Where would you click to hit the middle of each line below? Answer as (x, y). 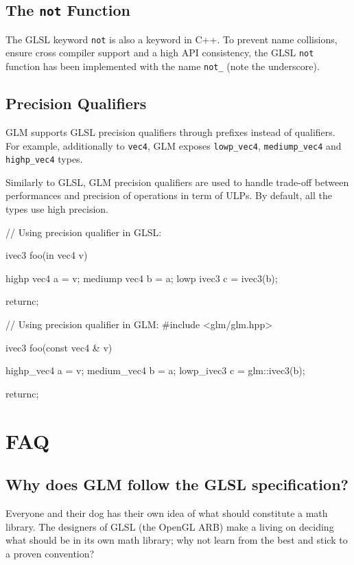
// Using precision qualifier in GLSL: (84, 232)
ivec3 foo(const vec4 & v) (59, 347)
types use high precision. (57, 209)
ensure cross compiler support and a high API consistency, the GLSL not (160, 53)
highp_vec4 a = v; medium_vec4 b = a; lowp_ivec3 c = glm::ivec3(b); (155, 370)
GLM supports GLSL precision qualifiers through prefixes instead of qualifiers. (170, 131)
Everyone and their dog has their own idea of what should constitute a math (167, 512)
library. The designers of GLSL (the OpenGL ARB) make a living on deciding (170, 526)
